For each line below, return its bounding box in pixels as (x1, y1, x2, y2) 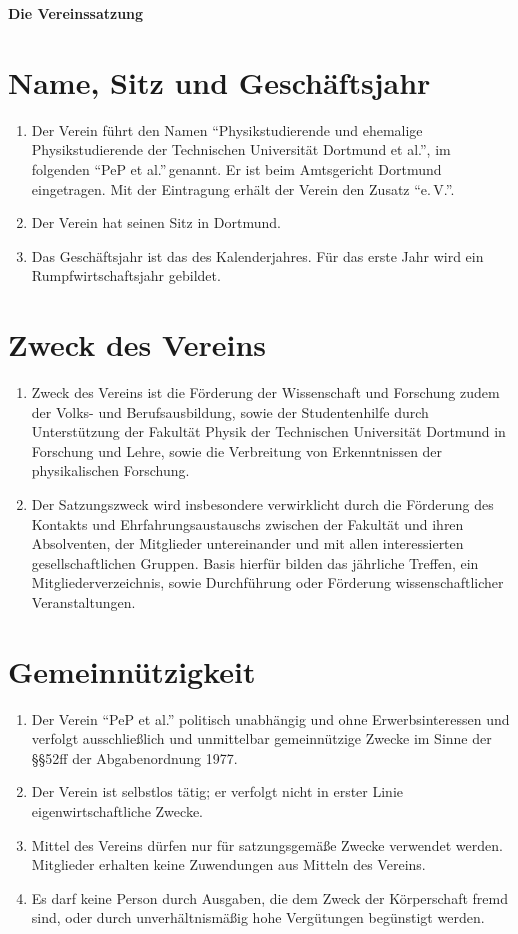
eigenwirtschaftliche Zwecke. (31, 801, 203, 822)
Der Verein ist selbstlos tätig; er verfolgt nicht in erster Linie (31, 781, 404, 802)
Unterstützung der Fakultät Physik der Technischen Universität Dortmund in (31, 421, 506, 442)
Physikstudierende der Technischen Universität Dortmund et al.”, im (31, 139, 451, 160)
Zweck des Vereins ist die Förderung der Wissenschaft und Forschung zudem (31, 382, 500, 402)
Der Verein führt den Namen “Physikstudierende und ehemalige (31, 119, 423, 140)
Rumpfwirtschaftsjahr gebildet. (31, 265, 221, 286)
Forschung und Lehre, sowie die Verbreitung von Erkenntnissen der (31, 440, 443, 461)
